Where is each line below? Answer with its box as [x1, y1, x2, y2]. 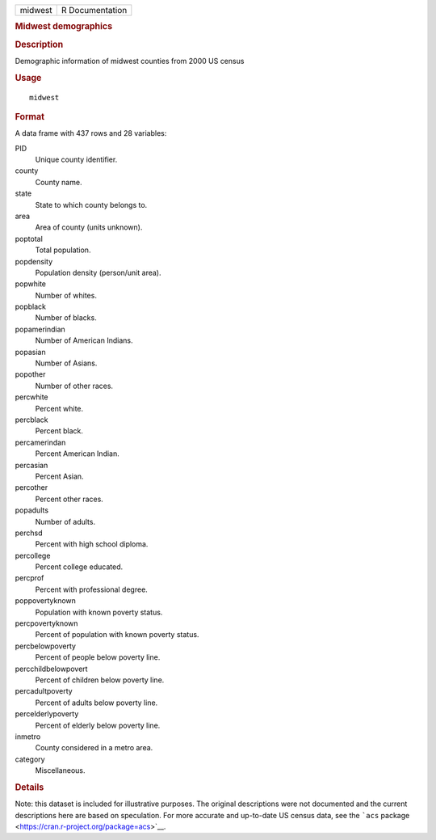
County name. [35, 177, 82, 187]
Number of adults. [35, 517, 96, 526]
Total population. [35, 245, 91, 255]
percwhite [15, 392, 48, 402]
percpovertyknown [15, 618, 78, 628]
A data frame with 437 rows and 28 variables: [15, 129, 167, 138]
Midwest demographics [15, 21, 113, 32]
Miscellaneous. [35, 766, 86, 775]
